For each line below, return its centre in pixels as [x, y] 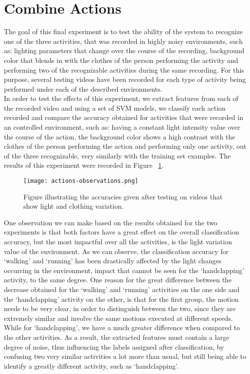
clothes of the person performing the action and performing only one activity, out [125, 146]
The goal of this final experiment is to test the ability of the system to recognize [124, 31]
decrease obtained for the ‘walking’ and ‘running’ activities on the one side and [122, 289]
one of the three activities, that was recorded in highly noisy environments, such [123, 41]
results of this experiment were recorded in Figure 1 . [84, 165]
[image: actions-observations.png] [81, 181]
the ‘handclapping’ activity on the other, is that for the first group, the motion [121, 299]
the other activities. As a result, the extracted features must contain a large [117, 337]
